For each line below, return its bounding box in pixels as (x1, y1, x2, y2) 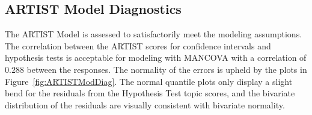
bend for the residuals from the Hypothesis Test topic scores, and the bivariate (5, 87, 295, 99)
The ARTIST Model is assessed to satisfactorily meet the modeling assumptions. (5, 28, 302, 40)
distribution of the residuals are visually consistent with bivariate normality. (5, 98, 285, 111)
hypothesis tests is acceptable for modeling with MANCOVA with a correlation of (5, 51, 307, 64)
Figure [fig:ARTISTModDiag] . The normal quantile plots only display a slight (5, 75, 293, 87)
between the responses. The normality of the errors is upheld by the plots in (26, 63, 307, 75)
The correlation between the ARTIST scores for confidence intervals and (5, 39, 271, 52)
